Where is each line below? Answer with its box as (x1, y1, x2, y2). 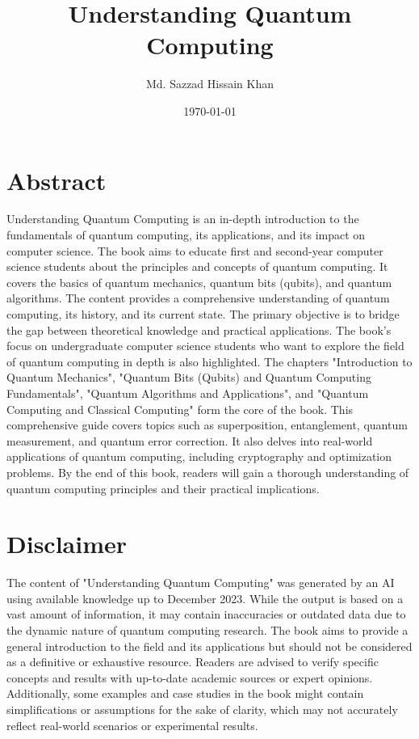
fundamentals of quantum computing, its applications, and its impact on (6, 226, 366, 243)
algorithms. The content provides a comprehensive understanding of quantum (6, 289, 390, 306)
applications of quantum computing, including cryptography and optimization (6, 448, 392, 465)
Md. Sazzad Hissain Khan (145, 75, 274, 92)
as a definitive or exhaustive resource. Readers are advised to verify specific (6, 653, 379, 670)
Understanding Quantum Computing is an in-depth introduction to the (6, 210, 359, 227)
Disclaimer (6, 527, 128, 560)
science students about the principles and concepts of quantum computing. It (6, 258, 388, 275)
